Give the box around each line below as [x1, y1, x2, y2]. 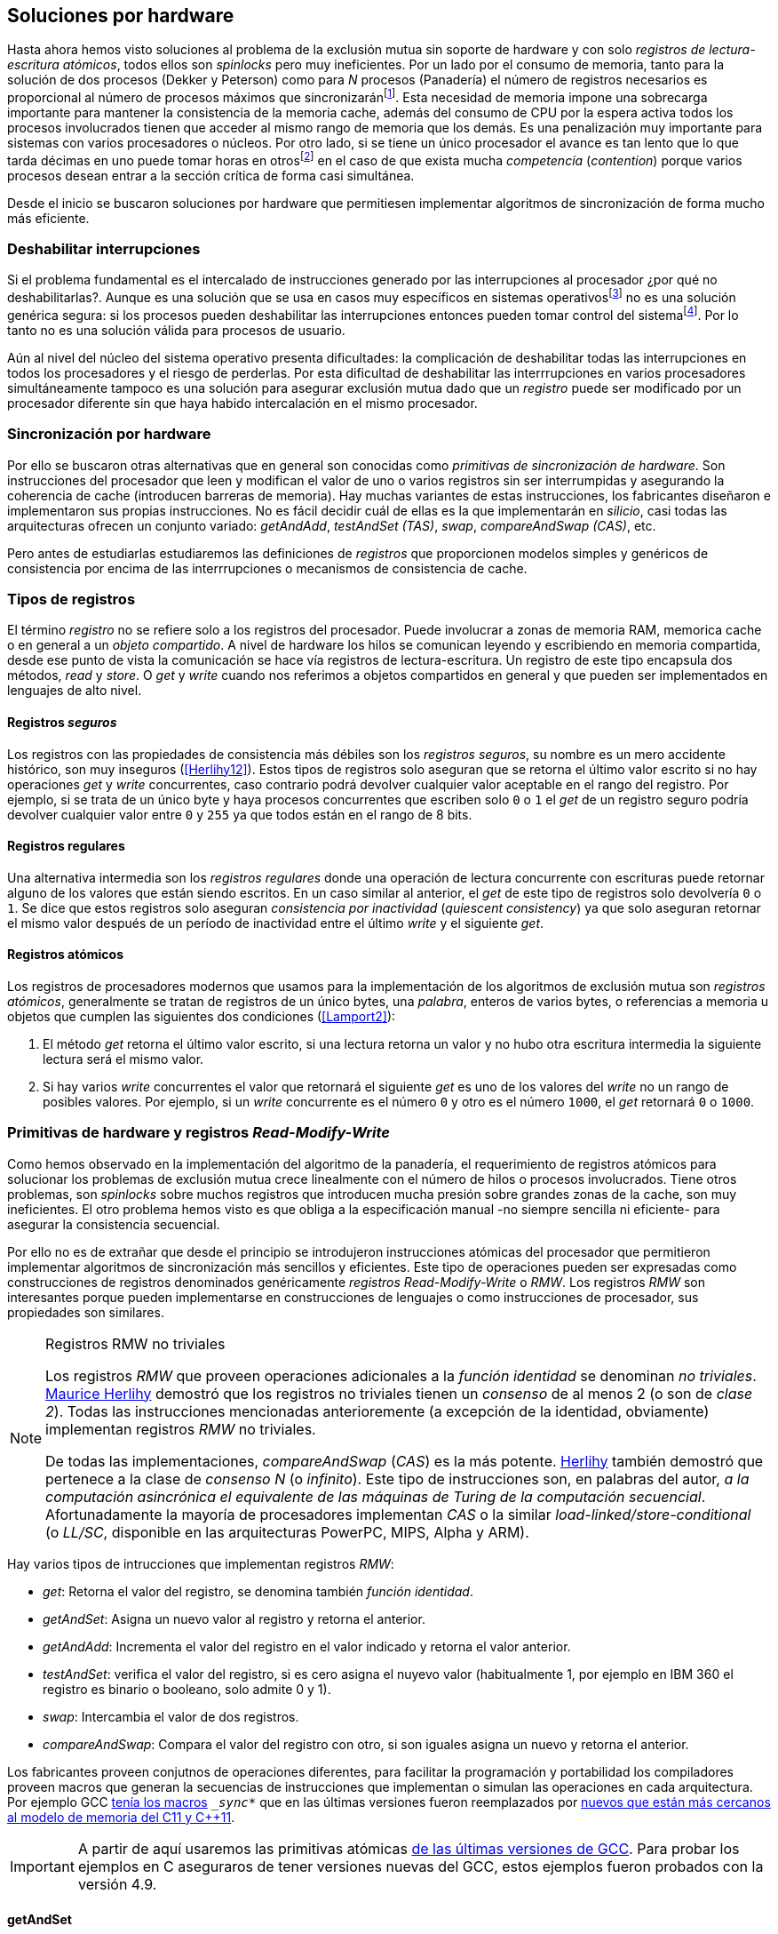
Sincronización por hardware [7, 425, 211, 444]
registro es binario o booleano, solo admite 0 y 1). [43, 1681, 331, 1697]
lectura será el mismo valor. [43, 1051, 204, 1067]
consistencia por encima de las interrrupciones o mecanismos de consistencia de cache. [7, 560, 528, 576]
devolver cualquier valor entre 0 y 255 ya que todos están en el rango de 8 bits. [7, 806, 472, 822]
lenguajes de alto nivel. [7, 683, 142, 699]
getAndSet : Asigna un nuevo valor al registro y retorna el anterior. [43, 1610, 425, 1626]
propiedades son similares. [7, 1304, 164, 1320]
